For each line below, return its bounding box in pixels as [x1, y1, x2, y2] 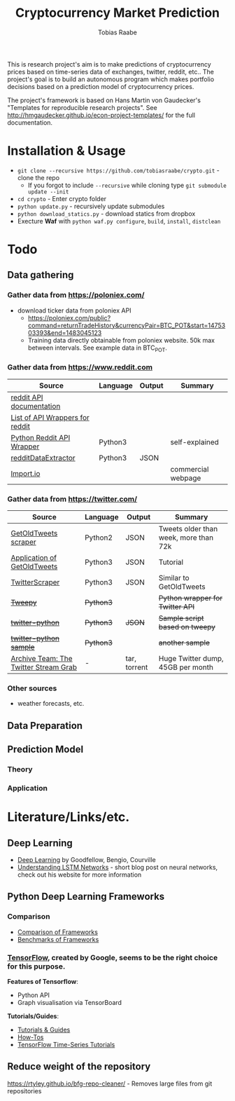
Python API [17, 991, 50, 999]
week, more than [158, 533, 214, 542]
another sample [158, 638, 211, 648]
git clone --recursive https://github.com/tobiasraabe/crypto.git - [17, 166, 220, 175]
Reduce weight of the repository [7, 1060, 151, 1073]
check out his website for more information [17, 870, 142, 879]
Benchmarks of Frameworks [17, 935, 99, 943]
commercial [170, 464, 209, 474]
